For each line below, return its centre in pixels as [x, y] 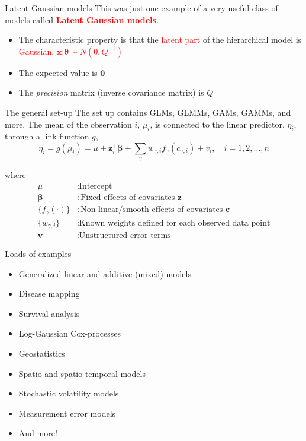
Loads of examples [38, 253]
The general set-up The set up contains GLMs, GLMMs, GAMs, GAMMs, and [148, 112]
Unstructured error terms [125, 235]
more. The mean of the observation [68, 124]
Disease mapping [49, 294]
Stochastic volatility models [69, 393]
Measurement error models [67, 413]
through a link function [47, 136]
